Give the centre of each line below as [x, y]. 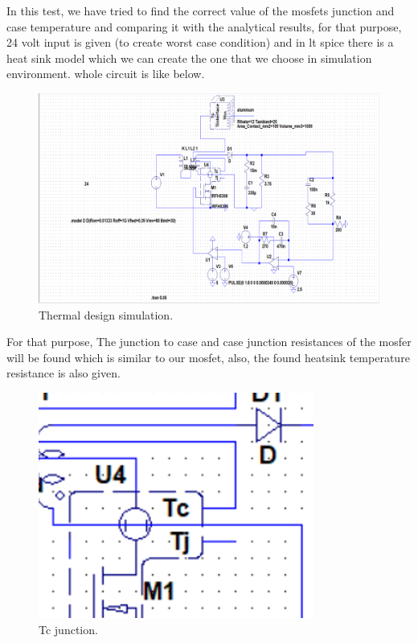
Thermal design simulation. [106, 314]
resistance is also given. [64, 373]
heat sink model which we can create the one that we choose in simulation [189, 58]
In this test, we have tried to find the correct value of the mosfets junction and [201, 10]
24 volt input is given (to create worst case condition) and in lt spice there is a [200, 42]
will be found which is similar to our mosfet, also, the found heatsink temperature [208, 357]
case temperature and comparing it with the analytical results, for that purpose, [204, 26]
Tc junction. [68, 629]
